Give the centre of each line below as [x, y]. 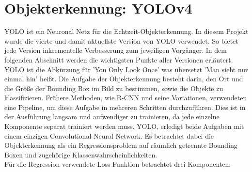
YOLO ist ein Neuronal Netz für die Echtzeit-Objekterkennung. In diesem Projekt [126, 31]
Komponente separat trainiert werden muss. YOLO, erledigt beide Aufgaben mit [124, 126]
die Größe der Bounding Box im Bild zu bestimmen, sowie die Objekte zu [114, 88]
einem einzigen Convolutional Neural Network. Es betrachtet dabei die [109, 135]
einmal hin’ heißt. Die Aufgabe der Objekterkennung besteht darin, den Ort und [124, 79]
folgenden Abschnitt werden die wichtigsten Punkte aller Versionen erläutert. [119, 59]
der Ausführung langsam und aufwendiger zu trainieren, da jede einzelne [112, 117]
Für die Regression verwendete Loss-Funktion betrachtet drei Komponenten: [118, 164]
